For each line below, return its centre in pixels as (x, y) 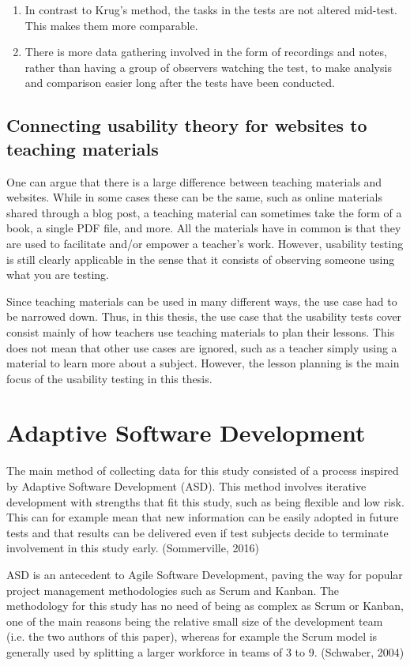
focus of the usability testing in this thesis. (109, 378)
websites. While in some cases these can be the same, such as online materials (194, 197)
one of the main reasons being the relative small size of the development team (195, 621)
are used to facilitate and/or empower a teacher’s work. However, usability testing (205, 243)
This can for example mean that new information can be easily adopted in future (203, 517)
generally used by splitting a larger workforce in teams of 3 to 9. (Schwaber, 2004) (205, 651)
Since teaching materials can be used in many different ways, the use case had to (202, 301)
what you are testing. (58, 275)
